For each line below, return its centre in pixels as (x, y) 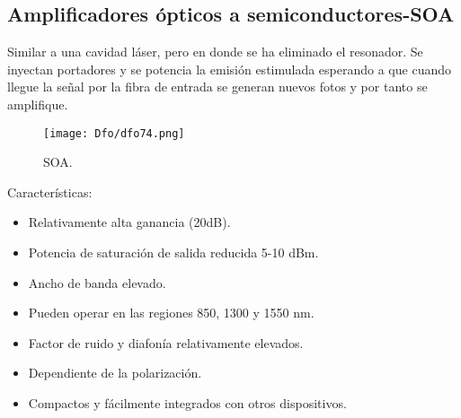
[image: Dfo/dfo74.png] (114, 133)
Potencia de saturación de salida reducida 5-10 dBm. (173, 253)
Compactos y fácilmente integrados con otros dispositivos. (187, 402)
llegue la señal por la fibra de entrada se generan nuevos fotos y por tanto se (217, 87)
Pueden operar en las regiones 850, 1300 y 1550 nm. (171, 313)
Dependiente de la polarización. (115, 373)
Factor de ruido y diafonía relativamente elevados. (166, 342)
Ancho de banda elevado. (97, 282)
